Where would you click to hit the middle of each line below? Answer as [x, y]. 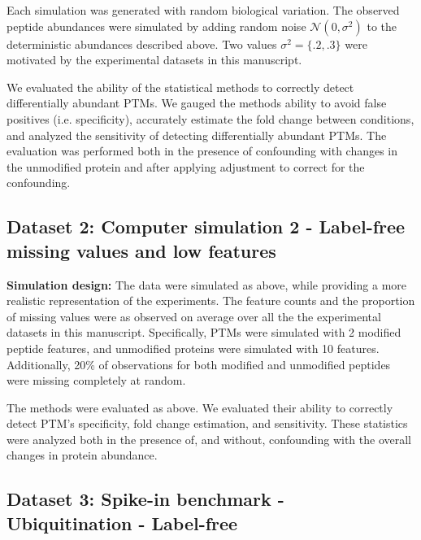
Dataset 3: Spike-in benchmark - [145, 499]
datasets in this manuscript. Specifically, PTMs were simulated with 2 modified [204, 332]
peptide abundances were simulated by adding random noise [156, 26]
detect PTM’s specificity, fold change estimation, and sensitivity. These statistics [207, 423]
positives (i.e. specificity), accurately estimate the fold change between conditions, [210, 118]
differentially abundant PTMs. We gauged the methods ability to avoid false [197, 103]
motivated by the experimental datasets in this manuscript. [154, 60]
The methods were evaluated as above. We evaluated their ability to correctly [200, 407]
